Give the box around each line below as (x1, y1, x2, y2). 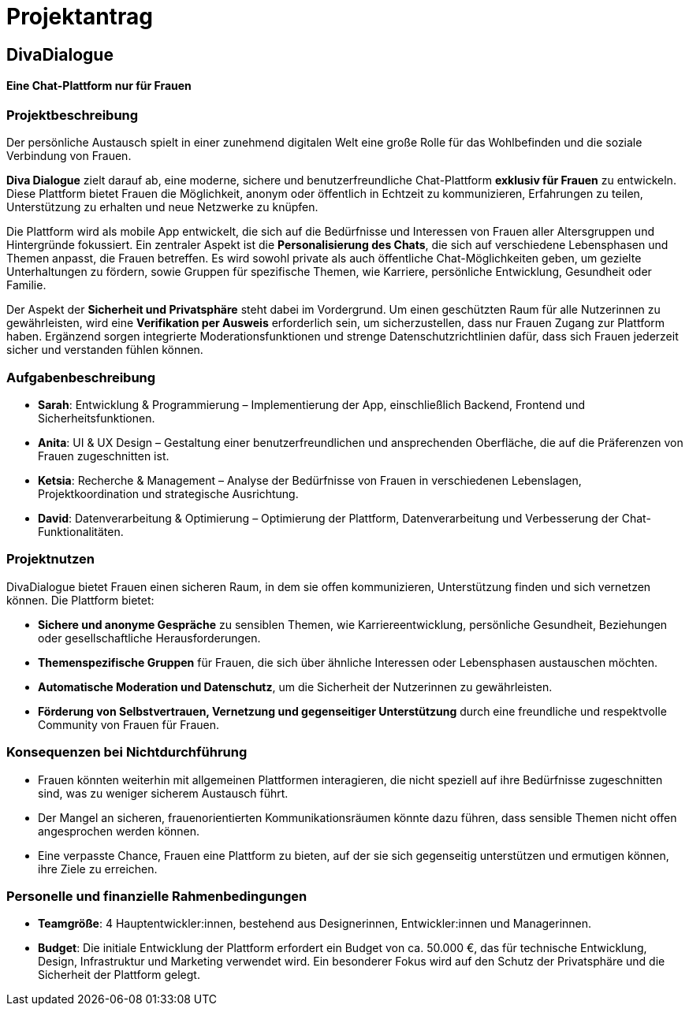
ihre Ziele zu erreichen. (38, 861, 158, 876)
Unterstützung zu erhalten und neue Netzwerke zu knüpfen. (6, 200, 318, 214)
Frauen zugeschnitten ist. (38, 449, 169, 463)
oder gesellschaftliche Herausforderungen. (38, 631, 261, 645)
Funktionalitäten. (38, 525, 124, 539)
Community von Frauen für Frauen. (38, 717, 219, 731)
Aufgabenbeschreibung (6, 369, 156, 385)
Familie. (6, 278, 47, 292)
